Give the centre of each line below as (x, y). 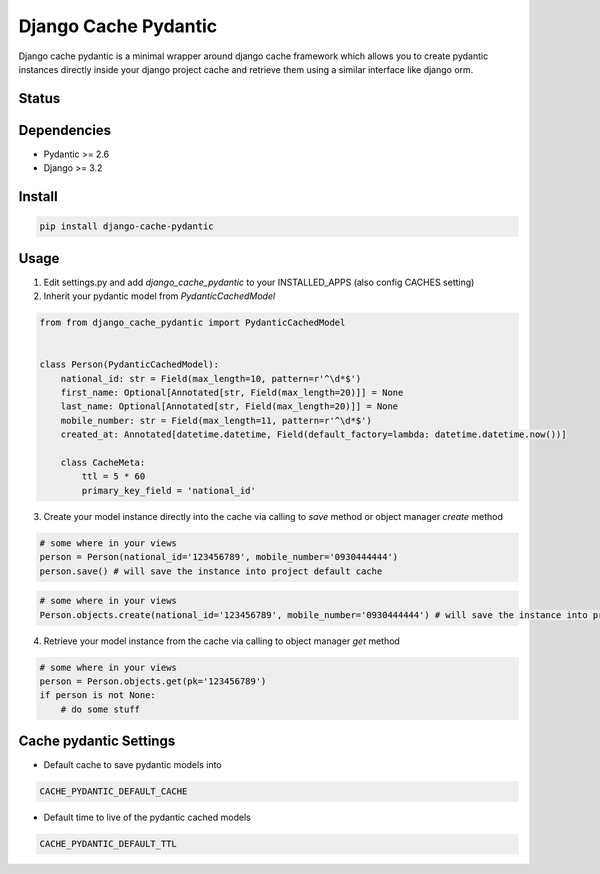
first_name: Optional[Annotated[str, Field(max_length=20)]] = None (232, 393)
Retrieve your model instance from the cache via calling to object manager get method (221, 641)
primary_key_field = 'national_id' (169, 490)
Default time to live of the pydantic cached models (147, 817)
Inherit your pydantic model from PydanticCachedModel (159, 296)
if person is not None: (98, 695)
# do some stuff (100, 709)
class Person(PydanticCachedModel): (129, 364)
